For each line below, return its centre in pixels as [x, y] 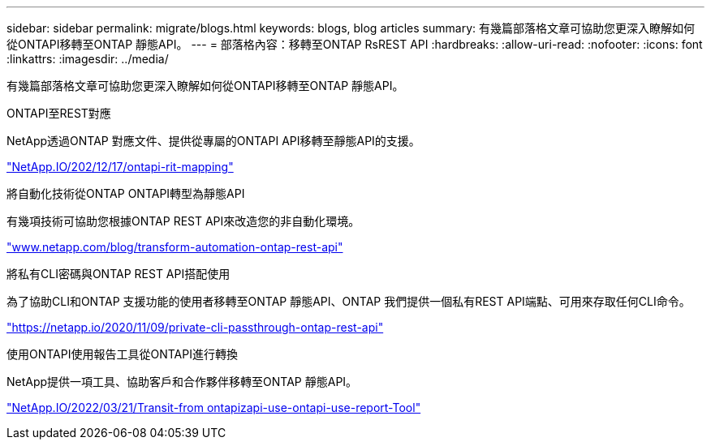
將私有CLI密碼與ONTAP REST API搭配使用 [118, 274]
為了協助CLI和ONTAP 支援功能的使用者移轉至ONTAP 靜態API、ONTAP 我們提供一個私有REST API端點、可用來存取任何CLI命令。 [349, 301]
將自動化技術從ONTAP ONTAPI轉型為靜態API [126, 193]
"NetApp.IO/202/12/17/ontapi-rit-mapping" [120, 167]
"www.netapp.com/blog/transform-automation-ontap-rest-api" [175, 247]
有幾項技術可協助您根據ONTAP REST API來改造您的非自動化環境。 [183, 221]
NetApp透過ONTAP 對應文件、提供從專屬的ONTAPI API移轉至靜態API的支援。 [213, 141]
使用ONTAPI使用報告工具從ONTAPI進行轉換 [122, 354]
